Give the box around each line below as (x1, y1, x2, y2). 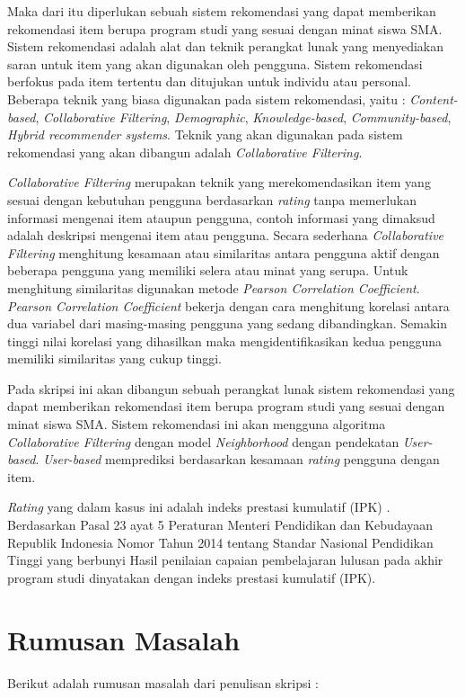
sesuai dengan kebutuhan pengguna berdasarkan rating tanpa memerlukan (7, 190, 417, 209)
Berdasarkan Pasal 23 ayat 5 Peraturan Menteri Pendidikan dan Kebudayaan (7, 515, 434, 534)
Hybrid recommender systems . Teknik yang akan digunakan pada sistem (7, 125, 403, 144)
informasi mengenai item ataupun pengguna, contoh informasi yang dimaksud (7, 208, 435, 227)
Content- (409, 89, 458, 108)
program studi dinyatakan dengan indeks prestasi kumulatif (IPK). (7, 568, 376, 586)
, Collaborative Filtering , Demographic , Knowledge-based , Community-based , (35, 107, 452, 126)
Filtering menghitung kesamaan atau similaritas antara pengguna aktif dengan (7, 243, 440, 262)
